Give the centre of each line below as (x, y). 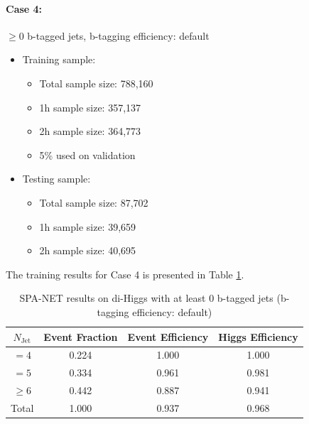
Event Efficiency (168, 336)
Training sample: (59, 59)
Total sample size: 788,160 (96, 83)
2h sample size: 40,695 (88, 250)
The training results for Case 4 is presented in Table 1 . (125, 274)
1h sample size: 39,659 (88, 226)
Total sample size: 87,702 (94, 202)
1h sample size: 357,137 (90, 107)
